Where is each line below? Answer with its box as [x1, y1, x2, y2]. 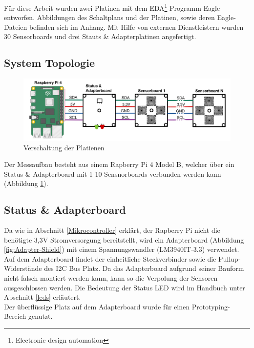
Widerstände [4, 263, 42, 273]
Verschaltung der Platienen [23, 143, 105, 153]
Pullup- [218, 253, 241, 264]
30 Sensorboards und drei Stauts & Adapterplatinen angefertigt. [4, 31, 196, 41]
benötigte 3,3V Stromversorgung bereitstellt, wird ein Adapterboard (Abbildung [4, 234, 244, 245]
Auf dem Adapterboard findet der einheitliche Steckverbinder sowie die [4, 253, 216, 264]
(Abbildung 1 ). [4, 178, 48, 188]
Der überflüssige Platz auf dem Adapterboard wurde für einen [4, 301, 190, 311]
